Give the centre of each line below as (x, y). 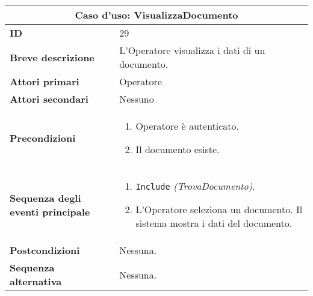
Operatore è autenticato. (187, 126)
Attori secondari (49, 99)
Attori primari (45, 81)
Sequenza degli (45, 198)
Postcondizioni (45, 250)
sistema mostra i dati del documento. (214, 223)
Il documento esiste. (178, 149)
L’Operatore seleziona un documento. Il (219, 209)
